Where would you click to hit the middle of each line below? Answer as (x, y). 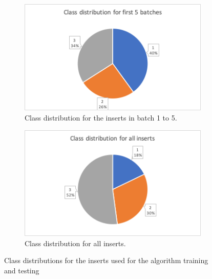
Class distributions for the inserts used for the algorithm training (106, 260)
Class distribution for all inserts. (75, 243)
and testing (22, 271)
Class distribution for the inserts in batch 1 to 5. (101, 117)
